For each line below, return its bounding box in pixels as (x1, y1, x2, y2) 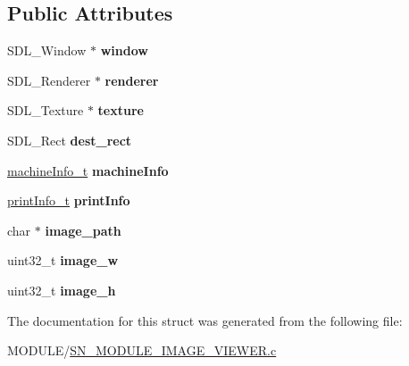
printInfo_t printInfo (7, 191, 130, 210)
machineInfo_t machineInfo (7, 161, 169, 179)
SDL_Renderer (7, 71, 91, 89)
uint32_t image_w (7, 251, 119, 270)
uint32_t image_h (7, 280, 116, 299)
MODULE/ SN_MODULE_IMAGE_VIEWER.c (7, 341, 277, 360)
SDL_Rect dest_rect (7, 130, 132, 149)
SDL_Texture (7, 101, 84, 120)
